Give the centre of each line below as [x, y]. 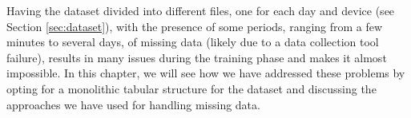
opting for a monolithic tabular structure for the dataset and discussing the [191, 88]
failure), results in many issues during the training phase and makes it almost [197, 57]
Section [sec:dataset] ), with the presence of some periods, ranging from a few [195, 26]
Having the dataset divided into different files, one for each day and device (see [201, 10]
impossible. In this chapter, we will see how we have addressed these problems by [206, 73]
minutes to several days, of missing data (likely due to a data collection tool [193, 42]
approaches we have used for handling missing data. [133, 104]
